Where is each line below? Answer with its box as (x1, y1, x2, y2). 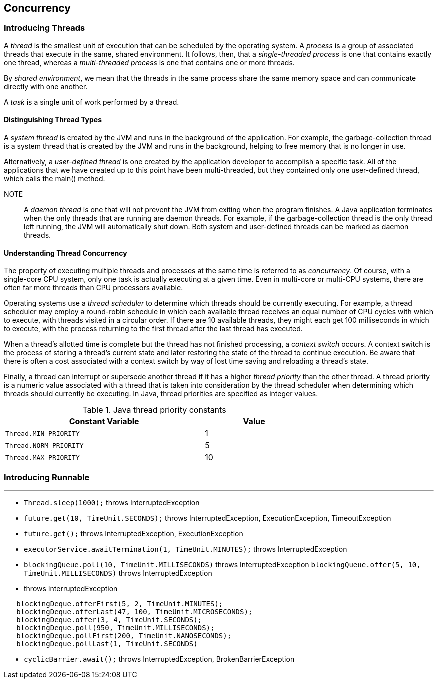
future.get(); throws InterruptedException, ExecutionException (24, 529, 243, 538)
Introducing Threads (4, 23, 85, 33)
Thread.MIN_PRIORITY (5, 429, 80, 437)
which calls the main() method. (4, 174, 105, 183)
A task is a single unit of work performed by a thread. (4, 97, 179, 106)
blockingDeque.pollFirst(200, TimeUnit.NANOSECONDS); (16, 631, 232, 640)
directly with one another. (4, 82, 88, 91)
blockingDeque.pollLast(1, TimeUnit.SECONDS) (16, 639, 198, 648)
